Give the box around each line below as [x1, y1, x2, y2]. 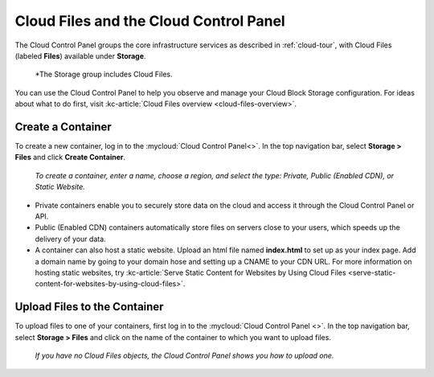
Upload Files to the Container [14, 300, 164, 313]
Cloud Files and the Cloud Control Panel [14, 12, 285, 30]
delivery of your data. [35, 234, 106, 244]
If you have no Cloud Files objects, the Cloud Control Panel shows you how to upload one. [35, 350, 334, 360]
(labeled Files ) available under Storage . [14, 51, 146, 60]
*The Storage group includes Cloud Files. [35, 69, 173, 80]
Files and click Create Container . [14, 153, 126, 162]
